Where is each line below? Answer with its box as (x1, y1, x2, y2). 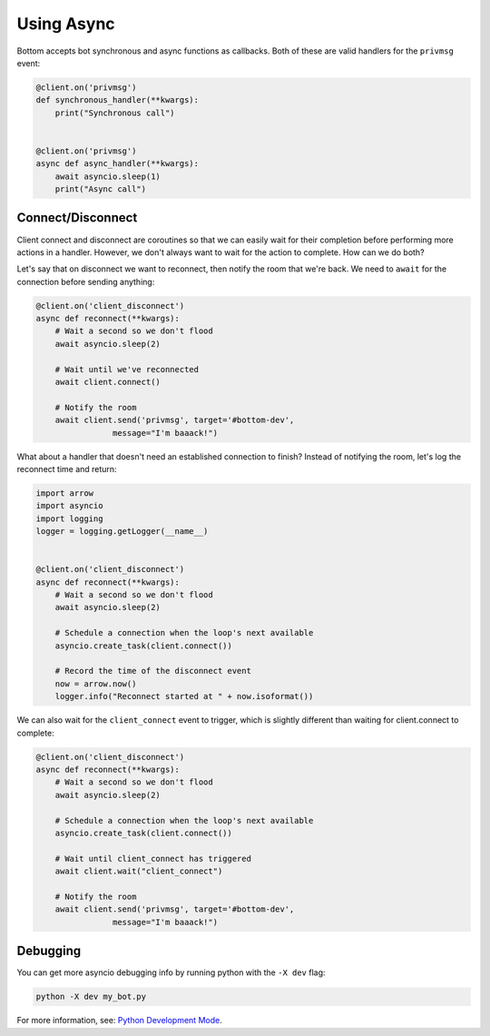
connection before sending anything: (16, 276, 155, 287)
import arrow (35, 488, 94, 498)
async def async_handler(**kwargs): (35, 159, 200, 169)
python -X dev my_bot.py (35, 992, 147, 1002)
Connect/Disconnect (16, 210, 138, 226)
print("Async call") (54, 184, 147, 194)
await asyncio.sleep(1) (54, 171, 161, 182)
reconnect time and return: (16, 463, 117, 474)
